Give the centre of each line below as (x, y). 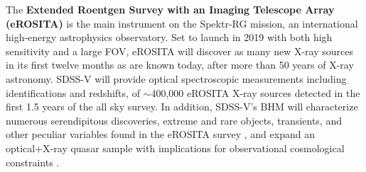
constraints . (33, 162)
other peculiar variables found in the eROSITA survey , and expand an (160, 134)
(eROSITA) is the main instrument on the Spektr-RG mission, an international (182, 23)
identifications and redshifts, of (73, 92)
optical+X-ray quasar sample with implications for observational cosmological (175, 148)
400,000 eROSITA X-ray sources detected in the (255, 92)
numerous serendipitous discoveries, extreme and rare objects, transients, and (174, 120)
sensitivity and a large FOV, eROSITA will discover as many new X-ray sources (180, 51)
